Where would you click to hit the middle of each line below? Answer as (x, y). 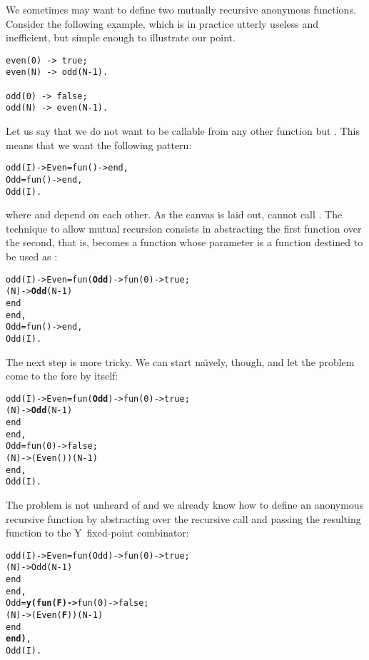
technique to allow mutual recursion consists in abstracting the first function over (184, 228)
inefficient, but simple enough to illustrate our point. (121, 37)
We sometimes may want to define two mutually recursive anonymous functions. (181, 9)
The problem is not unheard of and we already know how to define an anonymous (185, 504)
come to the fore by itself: (62, 376)
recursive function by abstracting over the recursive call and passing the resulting (183, 518)
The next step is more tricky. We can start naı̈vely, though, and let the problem (180, 361)
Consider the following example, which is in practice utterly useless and (162, 23)
